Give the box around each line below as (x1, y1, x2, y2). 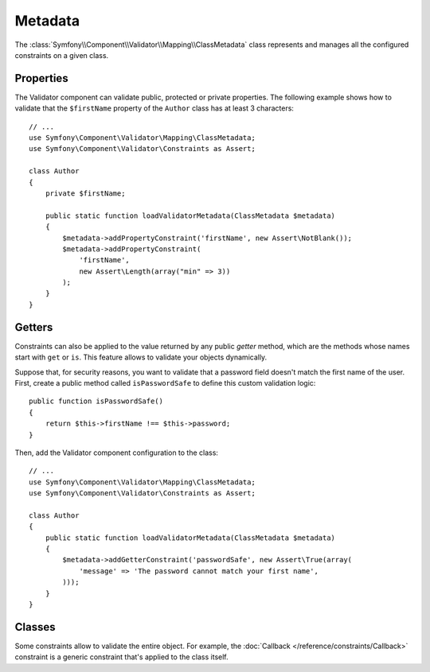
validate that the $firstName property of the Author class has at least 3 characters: (14, 103, 295, 113)
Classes (14, 620, 56, 634)
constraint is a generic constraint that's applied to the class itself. (14, 652, 229, 662)
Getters (14, 320, 53, 334)
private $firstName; (45, 188, 126, 198)
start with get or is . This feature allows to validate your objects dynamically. (14, 352, 268, 362)
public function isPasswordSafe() (29, 397, 163, 406)
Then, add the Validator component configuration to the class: (14, 448, 219, 457)
